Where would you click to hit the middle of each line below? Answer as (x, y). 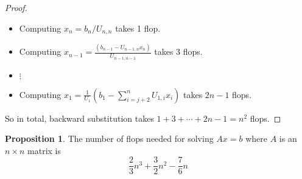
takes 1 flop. (138, 28)
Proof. (16, 7)
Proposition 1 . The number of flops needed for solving (109, 139)
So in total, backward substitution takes (79, 118)
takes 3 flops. (178, 51)
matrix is (44, 150)
